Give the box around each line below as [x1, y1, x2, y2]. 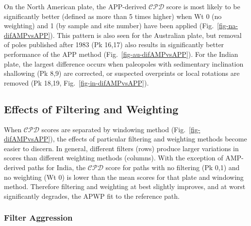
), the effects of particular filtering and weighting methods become [50, 134, 247, 144]
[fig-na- [217, 20, 238, 31]
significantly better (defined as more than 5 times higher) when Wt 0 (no [4, 11, 222, 21]
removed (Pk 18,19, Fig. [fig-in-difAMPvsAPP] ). [4, 77, 149, 87]
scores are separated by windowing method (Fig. [41, 124, 186, 134]
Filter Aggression [4, 211, 73, 224]
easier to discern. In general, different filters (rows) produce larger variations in [4, 143, 239, 153]
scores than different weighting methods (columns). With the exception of [4, 153, 223, 163]
